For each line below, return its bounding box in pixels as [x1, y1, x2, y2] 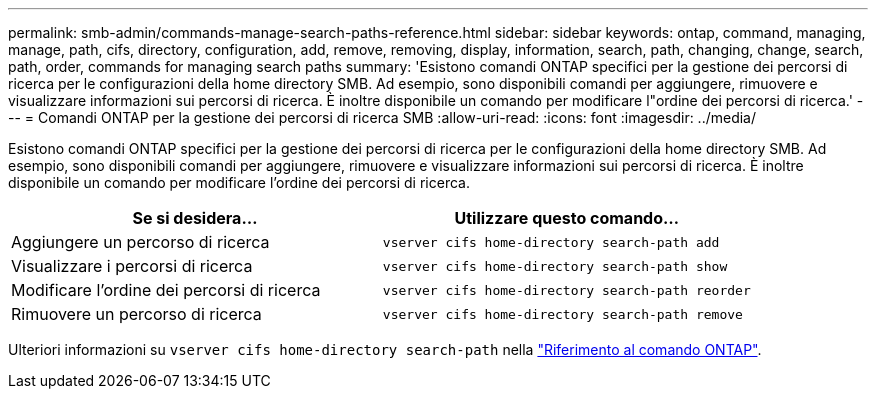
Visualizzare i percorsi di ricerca [11, 256, 253, 276]
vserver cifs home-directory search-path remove [382, 306, 743, 322]
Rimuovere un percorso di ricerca [11, 304, 262, 324]
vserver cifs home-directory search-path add [382, 234, 720, 250]
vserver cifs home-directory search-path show [382, 258, 728, 274]
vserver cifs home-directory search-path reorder [382, 282, 751, 298]
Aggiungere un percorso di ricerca [11, 232, 270, 252]
